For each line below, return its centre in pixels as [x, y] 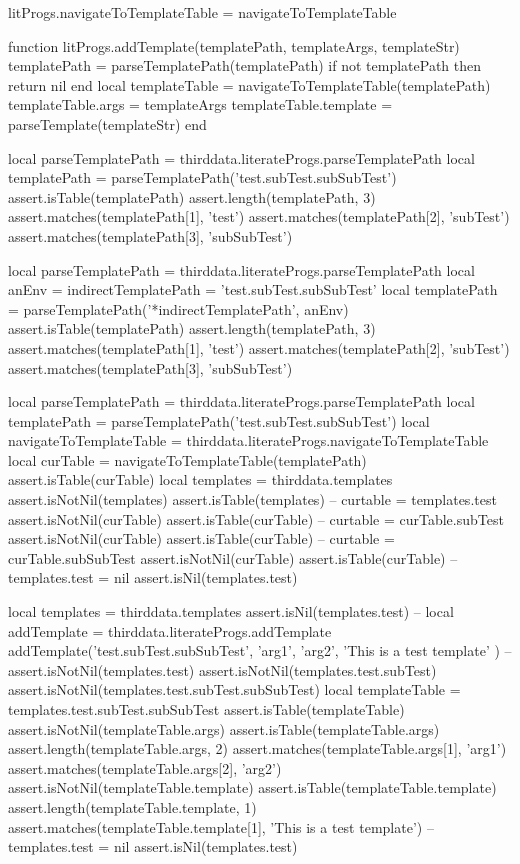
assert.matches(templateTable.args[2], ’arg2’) [145, 767]
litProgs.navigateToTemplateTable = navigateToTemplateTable [202, 12]
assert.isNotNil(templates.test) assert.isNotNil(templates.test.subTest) [222, 669]
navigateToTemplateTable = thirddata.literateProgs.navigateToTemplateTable [248, 440]
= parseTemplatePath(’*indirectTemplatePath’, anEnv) [178, 308]
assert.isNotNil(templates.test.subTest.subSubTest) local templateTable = [234, 689]
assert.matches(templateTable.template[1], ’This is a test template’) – [221, 826]
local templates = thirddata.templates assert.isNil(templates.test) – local [231, 611]
